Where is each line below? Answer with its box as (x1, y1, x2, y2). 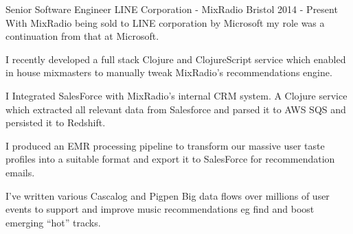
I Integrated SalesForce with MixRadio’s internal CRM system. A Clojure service (5, 88, 348, 102)
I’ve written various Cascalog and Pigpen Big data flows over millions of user (5, 188, 330, 202)
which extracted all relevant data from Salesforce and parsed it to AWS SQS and (5, 102, 346, 116)
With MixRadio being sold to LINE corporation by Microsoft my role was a (5, 15, 325, 30)
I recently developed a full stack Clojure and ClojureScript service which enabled (5, 51, 346, 66)
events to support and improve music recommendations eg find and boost (5, 202, 315, 216)
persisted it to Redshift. (5, 115, 106, 130)
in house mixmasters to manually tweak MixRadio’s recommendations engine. (5, 65, 332, 80)
